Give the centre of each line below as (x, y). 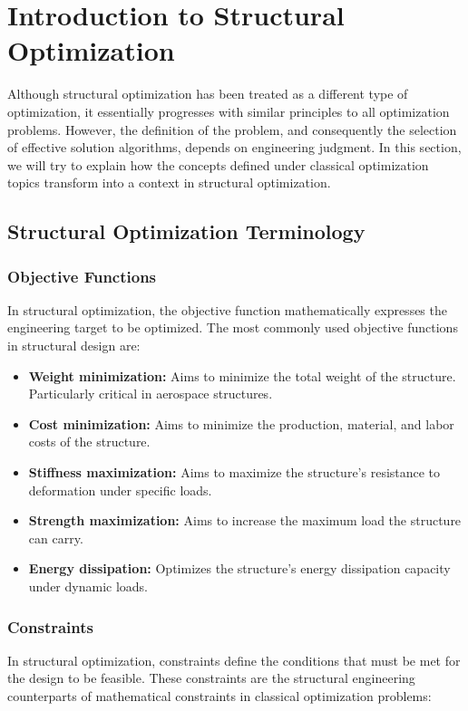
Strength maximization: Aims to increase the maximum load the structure (245, 520)
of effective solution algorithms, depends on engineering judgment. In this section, (234, 147)
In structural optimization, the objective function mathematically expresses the (227, 309)
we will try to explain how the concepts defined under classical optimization (218, 164)
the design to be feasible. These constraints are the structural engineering (211, 678)
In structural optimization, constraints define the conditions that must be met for (234, 660)
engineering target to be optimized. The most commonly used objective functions (233, 327)
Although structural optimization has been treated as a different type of (208, 94)
